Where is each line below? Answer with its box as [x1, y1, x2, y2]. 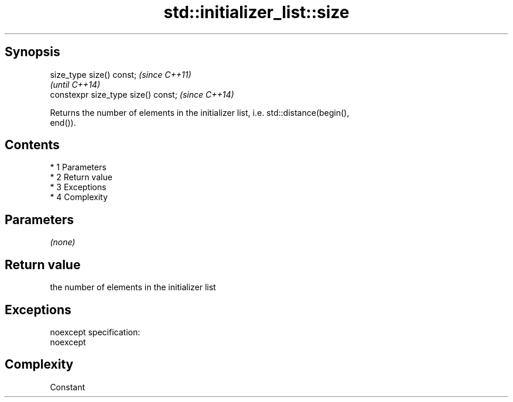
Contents [5, 138, 60, 153]
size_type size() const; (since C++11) [50, 69, 191, 80]
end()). [50, 117, 76, 128]
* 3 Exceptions [50, 182, 107, 193]
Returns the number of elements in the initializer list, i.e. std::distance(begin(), [50, 107, 350, 118]
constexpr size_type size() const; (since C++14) [50, 89, 234, 99]
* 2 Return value [50, 172, 112, 183]
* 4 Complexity [50, 192, 108, 202]
